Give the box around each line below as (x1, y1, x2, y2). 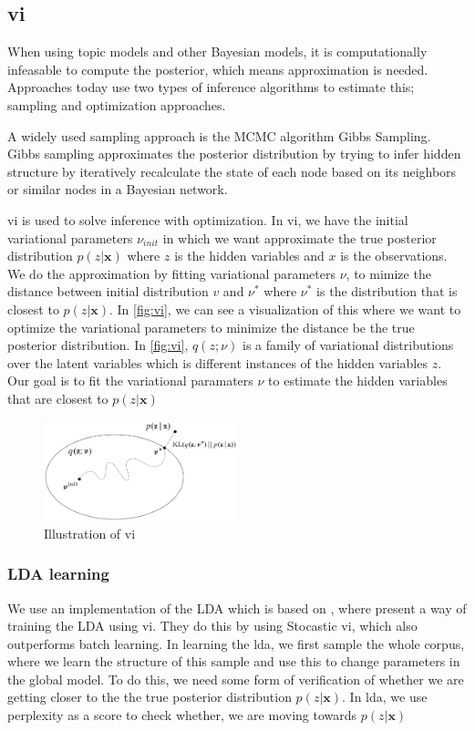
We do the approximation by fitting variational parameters (7, 263, 336, 283)
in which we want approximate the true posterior (162, 228, 437, 247)
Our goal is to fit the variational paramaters (7, 371, 253, 390)
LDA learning (7, 562, 109, 585)
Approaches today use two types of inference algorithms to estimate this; (7, 77, 415, 97)
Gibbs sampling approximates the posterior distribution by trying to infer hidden (7, 144, 461, 163)
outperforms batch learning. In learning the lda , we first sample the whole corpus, (7, 633, 465, 653)
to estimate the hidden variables (268, 371, 448, 390)
